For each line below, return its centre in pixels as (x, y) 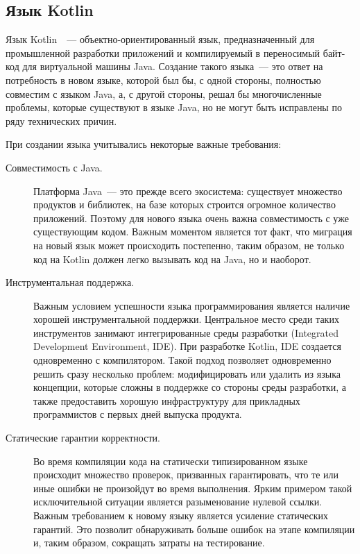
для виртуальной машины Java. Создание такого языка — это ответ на (173, 66)
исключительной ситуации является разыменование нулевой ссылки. (178, 502)
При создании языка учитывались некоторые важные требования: (144, 144)
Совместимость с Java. (54, 167)
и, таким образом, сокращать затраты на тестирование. (149, 543)
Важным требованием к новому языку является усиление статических (181, 515)
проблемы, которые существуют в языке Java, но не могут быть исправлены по (174, 107)
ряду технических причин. (61, 120)
